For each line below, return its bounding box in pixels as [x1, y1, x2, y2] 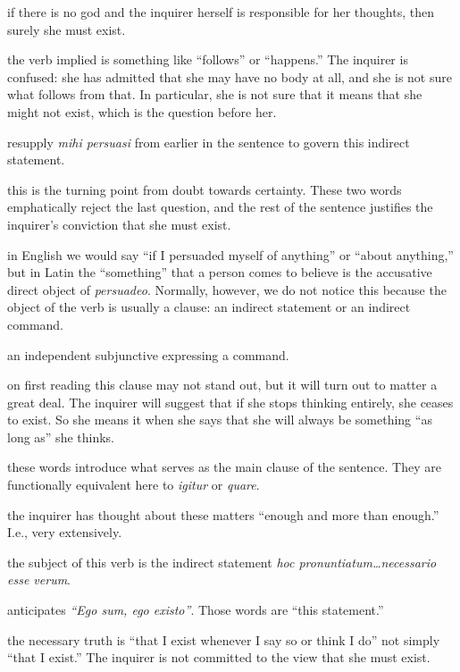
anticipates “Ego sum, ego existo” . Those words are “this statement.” [7, 601, 384, 619]
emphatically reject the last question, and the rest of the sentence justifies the [7, 197, 433, 216]
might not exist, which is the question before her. [7, 102, 277, 121]
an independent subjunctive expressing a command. [7, 345, 289, 364]
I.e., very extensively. [7, 523, 122, 542]
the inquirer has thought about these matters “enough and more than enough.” [7, 505, 439, 524]
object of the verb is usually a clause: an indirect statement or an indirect [7, 298, 411, 316]
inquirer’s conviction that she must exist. [7, 214, 231, 233]
